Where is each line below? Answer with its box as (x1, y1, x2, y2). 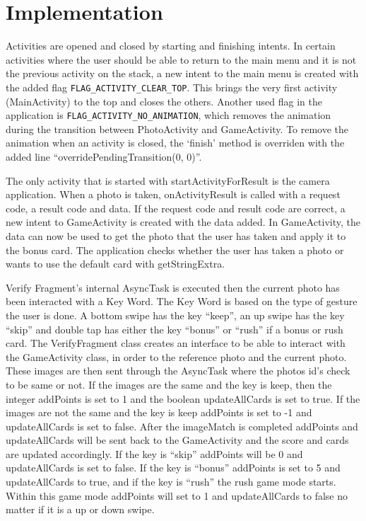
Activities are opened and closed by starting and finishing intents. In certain (6, 38, 336, 53)
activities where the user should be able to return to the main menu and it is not (6, 52, 357, 67)
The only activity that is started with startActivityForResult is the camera (6, 173, 330, 188)
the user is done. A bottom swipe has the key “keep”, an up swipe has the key (6, 307, 345, 322)
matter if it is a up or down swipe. (6, 502, 155, 517)
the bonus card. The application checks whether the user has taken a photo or (6, 242, 344, 257)
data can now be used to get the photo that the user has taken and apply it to (6, 228, 346, 243)
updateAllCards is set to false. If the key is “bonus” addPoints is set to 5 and (6, 460, 341, 475)
